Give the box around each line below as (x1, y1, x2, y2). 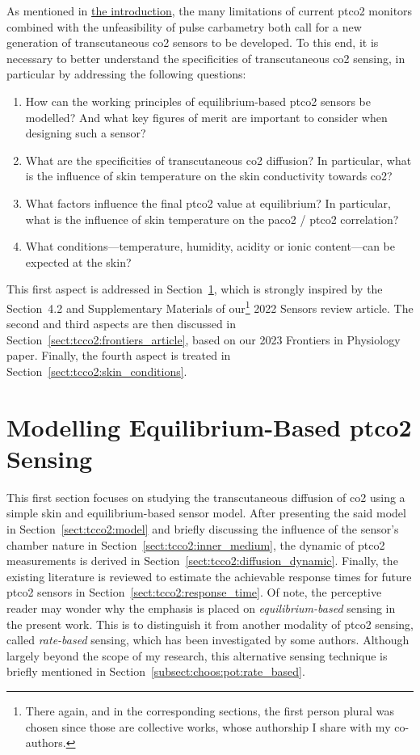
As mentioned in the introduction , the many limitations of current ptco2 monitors (6, 2, 413, 19)
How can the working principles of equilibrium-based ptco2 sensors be (25, 92, 371, 109)
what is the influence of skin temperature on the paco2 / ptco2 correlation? (25, 210, 399, 227)
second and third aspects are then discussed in (6, 315, 237, 332)
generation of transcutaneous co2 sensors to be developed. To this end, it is (6, 34, 379, 51)
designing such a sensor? (25, 124, 146, 141)
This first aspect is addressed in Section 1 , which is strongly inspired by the (6, 280, 383, 297)
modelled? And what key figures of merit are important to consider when (25, 108, 388, 125)
